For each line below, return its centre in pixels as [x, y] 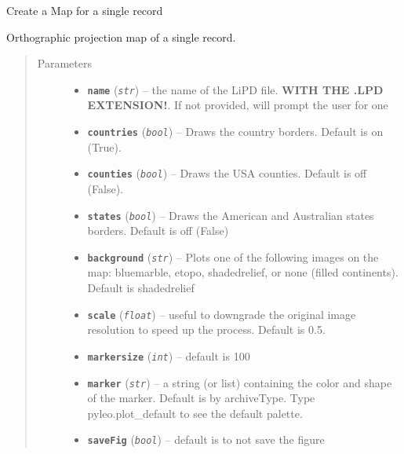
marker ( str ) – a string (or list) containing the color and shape [240, 382]
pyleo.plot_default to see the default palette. [195, 413]
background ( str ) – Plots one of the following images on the [233, 256]
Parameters [64, 63]
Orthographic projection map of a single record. [121, 37]
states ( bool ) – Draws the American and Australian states [231, 215]
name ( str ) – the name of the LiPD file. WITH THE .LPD [235, 89]
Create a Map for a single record [85, 10]
